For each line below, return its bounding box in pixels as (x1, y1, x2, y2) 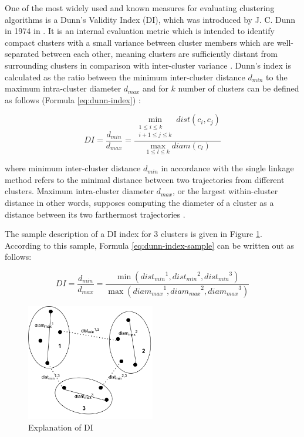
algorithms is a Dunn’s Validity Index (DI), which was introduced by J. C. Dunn (5, 13, 296, 25)
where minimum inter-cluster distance (5, 162, 141, 174)
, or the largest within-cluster (173, 185, 278, 197)
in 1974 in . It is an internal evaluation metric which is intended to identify (5, 25, 275, 37)
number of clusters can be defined (178, 82, 299, 94)
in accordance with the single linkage (161, 162, 294, 174)
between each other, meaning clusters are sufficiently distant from (42, 48, 278, 60)
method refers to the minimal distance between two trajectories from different (5, 173, 285, 185)
